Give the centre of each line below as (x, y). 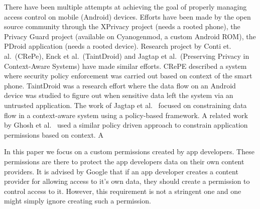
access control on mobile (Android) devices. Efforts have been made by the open (127, 16)
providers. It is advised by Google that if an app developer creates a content (121, 171)
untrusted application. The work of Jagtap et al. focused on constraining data (125, 105)
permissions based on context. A (54, 134)
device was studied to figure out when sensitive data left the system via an (119, 95)
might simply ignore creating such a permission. (78, 201)
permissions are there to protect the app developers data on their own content (124, 161)
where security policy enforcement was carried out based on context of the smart (128, 76)
